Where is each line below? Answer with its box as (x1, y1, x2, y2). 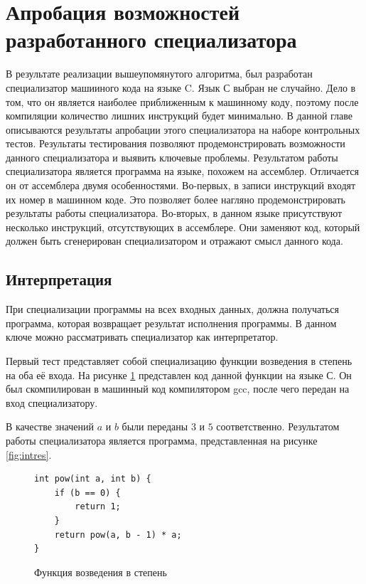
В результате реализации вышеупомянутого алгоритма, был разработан (6, 66, 313, 81)
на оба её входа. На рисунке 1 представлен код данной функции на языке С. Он (6, 367, 352, 382)
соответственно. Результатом (216, 419, 340, 434)
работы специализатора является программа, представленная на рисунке (6, 432, 318, 447)
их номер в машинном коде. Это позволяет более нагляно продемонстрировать (6, 191, 345, 206)
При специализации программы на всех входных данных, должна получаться (6, 302, 340, 317)
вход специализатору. (6, 395, 98, 410)
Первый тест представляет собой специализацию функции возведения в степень (6, 354, 352, 368)
